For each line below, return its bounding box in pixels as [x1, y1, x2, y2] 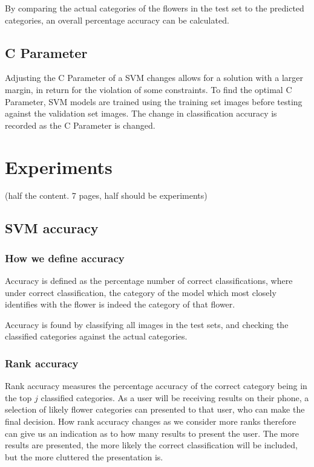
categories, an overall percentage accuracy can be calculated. [5, 13, 229, 26]
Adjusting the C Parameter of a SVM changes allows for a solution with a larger [5, 71, 304, 84]
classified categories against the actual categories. [5, 330, 188, 343]
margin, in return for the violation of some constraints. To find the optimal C [5, 83, 292, 95]
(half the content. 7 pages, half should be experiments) [5, 189, 208, 202]
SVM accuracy [5, 219, 99, 237]
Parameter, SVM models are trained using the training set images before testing [5, 95, 303, 108]
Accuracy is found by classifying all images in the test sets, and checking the [5, 318, 289, 330]
